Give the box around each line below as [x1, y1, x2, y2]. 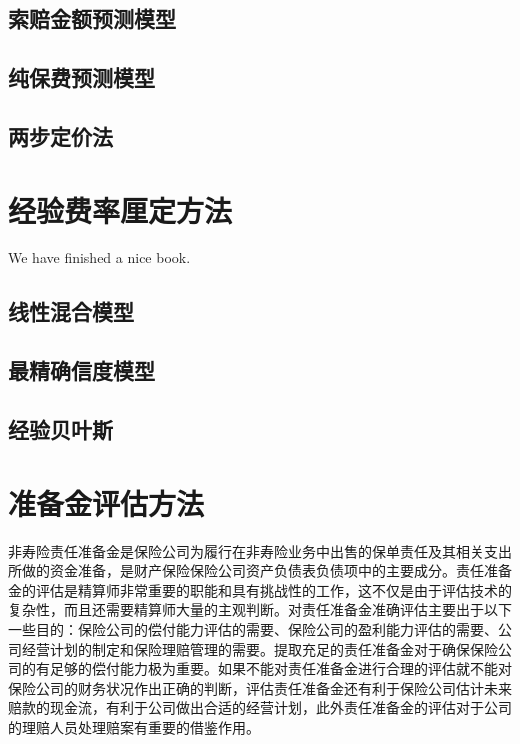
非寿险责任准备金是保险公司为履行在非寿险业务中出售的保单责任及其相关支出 [8, 540, 512, 561]
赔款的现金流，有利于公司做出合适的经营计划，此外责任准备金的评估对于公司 [8, 697, 512, 718]
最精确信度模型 [8, 355, 155, 386]
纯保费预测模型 [8, 62, 155, 93]
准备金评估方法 [8, 482, 205, 523]
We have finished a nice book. [8, 247, 191, 268]
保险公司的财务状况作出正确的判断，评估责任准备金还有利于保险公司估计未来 [8, 677, 512, 698]
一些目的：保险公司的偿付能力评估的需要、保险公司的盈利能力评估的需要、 [8, 618, 498, 639]
